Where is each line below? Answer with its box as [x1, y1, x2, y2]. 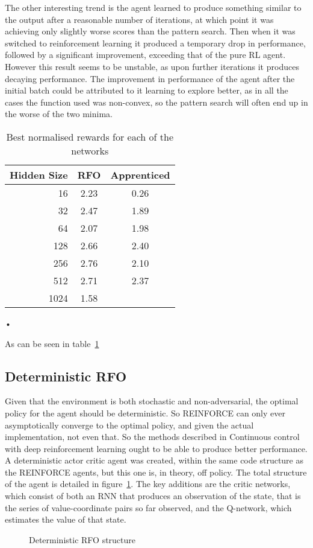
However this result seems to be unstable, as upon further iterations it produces [5, 60, 299, 72]
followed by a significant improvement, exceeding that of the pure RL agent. [5, 48, 286, 61]
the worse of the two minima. [5, 107, 113, 120]
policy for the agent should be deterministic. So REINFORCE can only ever [5, 406, 285, 419]
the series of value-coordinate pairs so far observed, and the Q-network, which [5, 501, 292, 514]
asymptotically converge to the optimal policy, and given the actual [5, 418, 254, 431]
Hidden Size [10, 167, 68, 182]
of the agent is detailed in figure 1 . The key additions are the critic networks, [5, 477, 291, 490]
